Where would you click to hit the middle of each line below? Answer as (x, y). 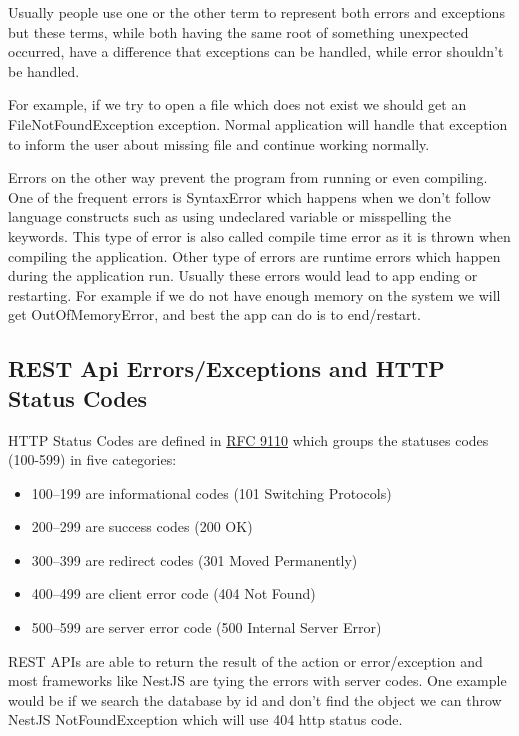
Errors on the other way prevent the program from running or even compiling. (248, 177)
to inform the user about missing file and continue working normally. (219, 143)
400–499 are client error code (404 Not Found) (173, 593)
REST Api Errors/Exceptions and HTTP (226, 368)
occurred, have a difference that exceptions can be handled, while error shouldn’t (256, 51)
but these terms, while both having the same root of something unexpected (238, 31)
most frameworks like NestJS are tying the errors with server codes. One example (257, 680)
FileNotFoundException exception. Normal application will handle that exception (258, 123)
